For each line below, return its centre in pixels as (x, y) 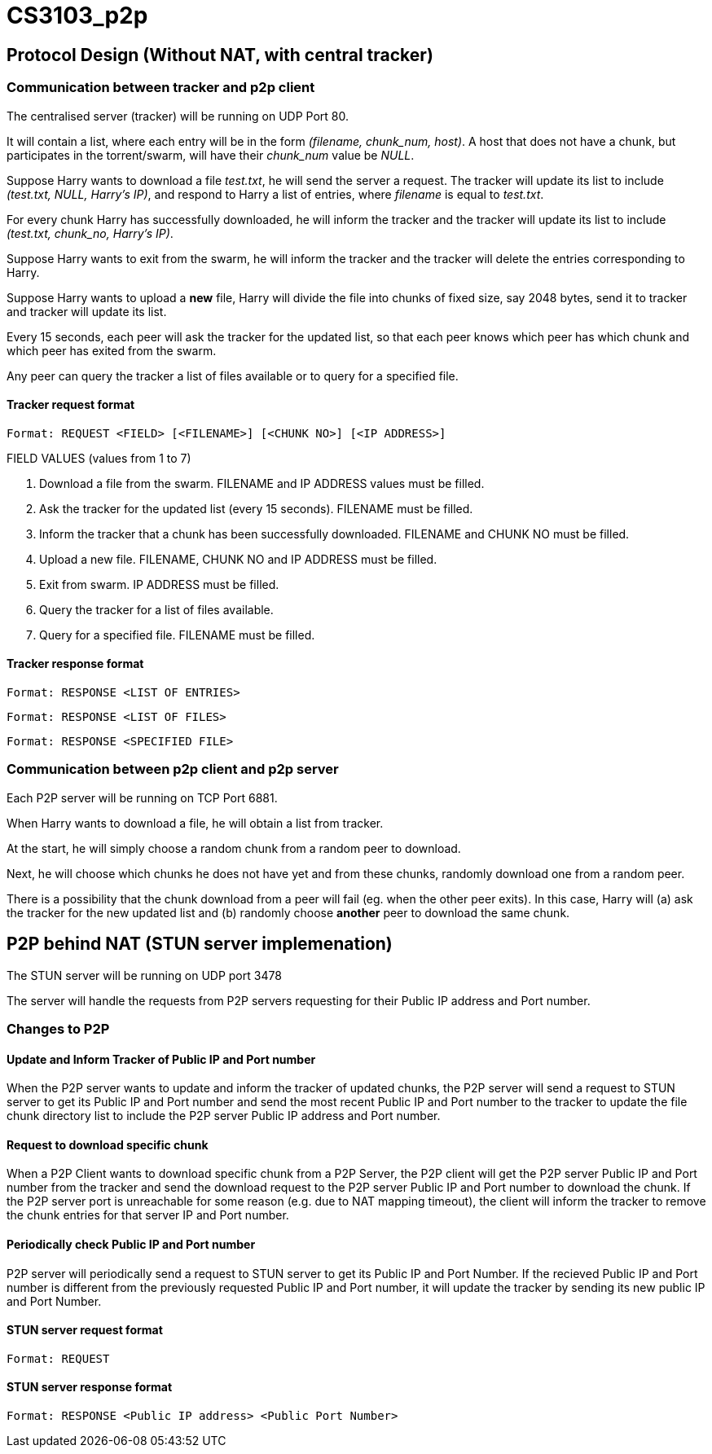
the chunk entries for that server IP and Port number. (148, 1215)
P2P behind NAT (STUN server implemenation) (200, 944)
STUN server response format (90, 1387)
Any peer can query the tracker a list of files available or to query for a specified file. (233, 376)
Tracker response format (75, 664)
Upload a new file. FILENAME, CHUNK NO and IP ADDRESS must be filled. (238, 559)
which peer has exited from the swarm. (112, 350)
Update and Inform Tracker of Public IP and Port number (161, 1059)
